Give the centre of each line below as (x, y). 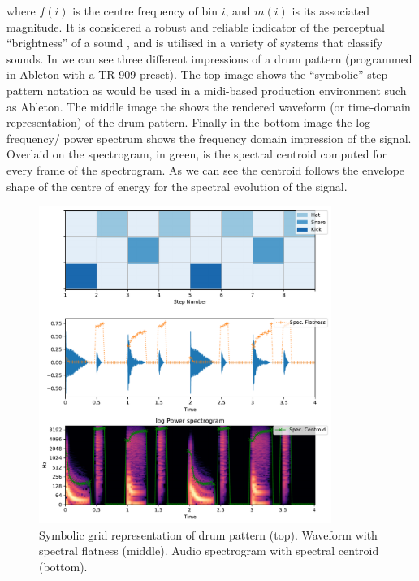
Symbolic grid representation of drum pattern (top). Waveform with (208, 534)
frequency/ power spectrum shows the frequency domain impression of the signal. (209, 138)
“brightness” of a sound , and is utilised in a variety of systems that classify (195, 43)
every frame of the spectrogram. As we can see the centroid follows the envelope (206, 169)
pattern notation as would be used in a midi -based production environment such (207, 90)
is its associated (331, 11)
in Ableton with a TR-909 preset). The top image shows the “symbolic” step (197, 74)
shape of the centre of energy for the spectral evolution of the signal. (177, 186)
